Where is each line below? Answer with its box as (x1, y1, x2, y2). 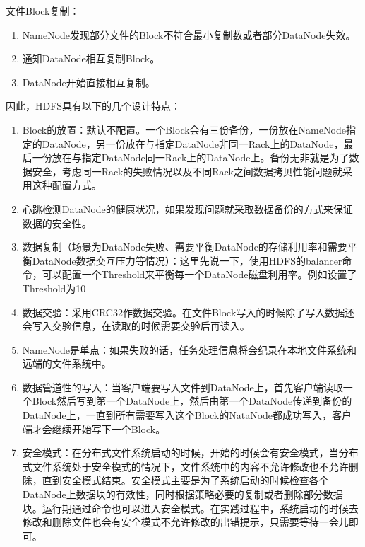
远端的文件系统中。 (22, 356, 112, 371)
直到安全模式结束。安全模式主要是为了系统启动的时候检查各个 (42, 473, 329, 488)
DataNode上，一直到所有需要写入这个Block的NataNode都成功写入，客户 (22, 408, 352, 422)
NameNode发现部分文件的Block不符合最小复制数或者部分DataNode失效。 (22, 27, 356, 42)
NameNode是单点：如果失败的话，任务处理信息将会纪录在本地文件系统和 (22, 342, 357, 357)
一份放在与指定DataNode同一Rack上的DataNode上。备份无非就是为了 (32, 150, 349, 165)
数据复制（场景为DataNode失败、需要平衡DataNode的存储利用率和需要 (22, 239, 347, 254)
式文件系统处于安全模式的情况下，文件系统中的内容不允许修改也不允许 (22, 459, 349, 473)
